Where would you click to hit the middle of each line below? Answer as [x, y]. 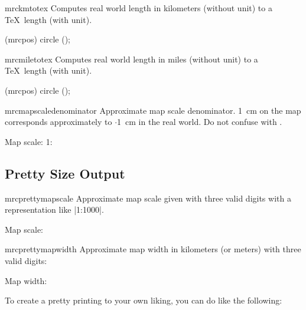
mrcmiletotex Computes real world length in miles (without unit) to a [131, 59]
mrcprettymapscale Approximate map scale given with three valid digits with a [148, 198]
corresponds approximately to [58, 122]
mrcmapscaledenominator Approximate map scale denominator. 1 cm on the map [153, 110]
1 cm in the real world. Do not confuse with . [200, 122]
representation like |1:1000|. [54, 210]
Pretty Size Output [65, 173]
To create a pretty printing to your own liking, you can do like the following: [144, 300]
